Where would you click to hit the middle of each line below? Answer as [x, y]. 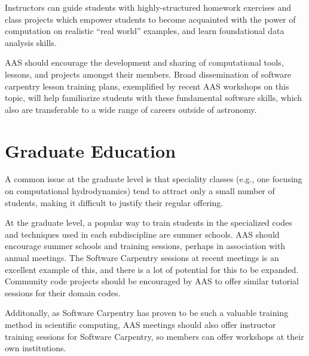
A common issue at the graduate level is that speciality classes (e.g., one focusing [154, 179]
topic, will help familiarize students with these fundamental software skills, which [154, 98]
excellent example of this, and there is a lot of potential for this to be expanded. [152, 269]
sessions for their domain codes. [63, 292]
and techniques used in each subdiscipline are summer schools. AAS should [142, 234]
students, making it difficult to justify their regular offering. [114, 202]
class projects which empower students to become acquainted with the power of [150, 19]
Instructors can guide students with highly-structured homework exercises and [148, 7]
